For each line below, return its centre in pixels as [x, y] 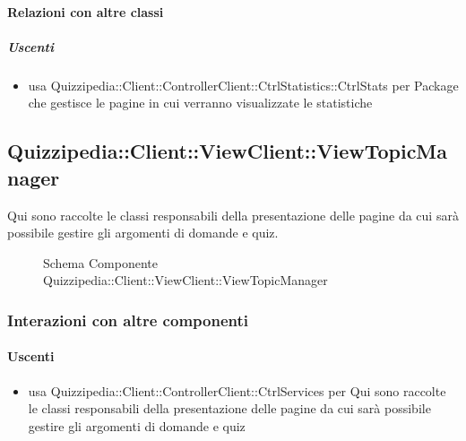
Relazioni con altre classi [86, 11]
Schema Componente [100, 262]
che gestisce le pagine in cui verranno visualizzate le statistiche [200, 103]
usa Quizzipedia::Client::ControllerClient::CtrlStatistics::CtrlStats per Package [243, 85]
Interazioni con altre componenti [128, 320]
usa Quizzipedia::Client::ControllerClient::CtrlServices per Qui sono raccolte [237, 390]
